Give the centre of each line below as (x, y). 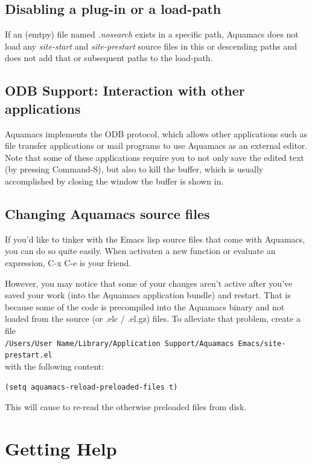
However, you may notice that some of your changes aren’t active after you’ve (149, 283)
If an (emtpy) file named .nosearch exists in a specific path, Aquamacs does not (152, 34)
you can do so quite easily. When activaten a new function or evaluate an (140, 251)
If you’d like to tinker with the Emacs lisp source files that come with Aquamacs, (155, 239)
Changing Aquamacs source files (107, 213)
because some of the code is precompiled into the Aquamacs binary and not (145, 306)
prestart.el (29, 355)
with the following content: (55, 366)
